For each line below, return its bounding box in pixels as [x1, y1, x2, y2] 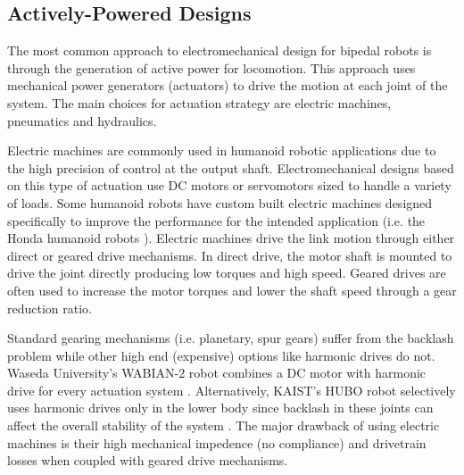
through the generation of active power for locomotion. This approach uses [7, 58, 416, 77]
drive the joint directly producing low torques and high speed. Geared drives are [7, 263, 446, 282]
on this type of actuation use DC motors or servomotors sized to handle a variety [7, 176, 452, 195]
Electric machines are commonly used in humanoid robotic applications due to [7, 141, 436, 160]
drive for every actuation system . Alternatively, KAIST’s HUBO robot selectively [7, 380, 456, 399]
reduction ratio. [7, 298, 92, 317]
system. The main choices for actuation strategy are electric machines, [7, 93, 392, 112]
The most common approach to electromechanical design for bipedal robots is [7, 41, 432, 60]
